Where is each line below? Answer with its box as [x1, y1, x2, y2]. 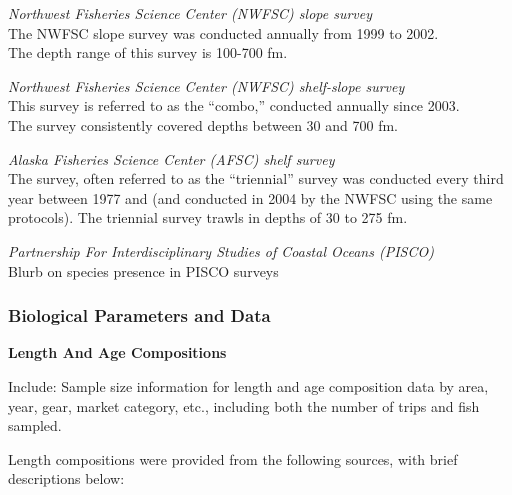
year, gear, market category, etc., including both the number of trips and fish [8, 395, 480, 416]
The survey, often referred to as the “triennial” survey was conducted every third [8, 168, 504, 189]
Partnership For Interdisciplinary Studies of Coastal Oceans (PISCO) [8, 240, 434, 261]
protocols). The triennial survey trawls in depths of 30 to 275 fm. [8, 207, 408, 228]
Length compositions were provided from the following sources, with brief [8, 448, 458, 469]
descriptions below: [8, 468, 125, 489]
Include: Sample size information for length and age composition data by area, [8, 375, 489, 396]
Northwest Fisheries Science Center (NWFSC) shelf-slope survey [8, 75, 405, 96]
